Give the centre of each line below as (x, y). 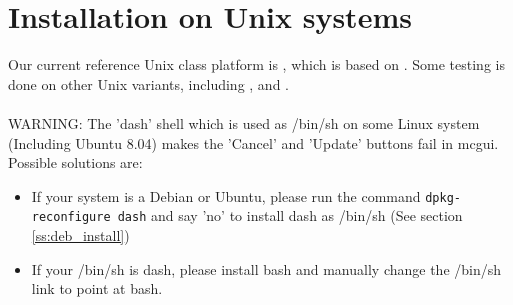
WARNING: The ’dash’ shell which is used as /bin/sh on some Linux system (244, 122)
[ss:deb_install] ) (80, 235)
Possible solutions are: (75, 162)
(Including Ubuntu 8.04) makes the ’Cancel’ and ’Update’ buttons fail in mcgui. (253, 142)
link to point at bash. (97, 288)
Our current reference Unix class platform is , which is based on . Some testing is (256, 64)
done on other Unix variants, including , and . (148, 83)
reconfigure (71, 217)
